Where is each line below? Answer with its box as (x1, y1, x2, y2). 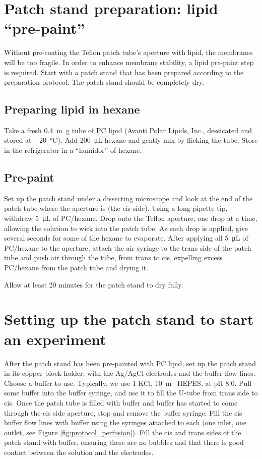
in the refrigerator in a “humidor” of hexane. (4, 145, 142, 155)
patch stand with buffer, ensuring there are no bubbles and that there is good (4, 437, 244, 447)
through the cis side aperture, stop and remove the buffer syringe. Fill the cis (4, 407, 242, 418)
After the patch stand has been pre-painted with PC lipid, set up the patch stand (4, 358, 256, 368)
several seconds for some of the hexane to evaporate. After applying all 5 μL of (4, 233, 248, 243)
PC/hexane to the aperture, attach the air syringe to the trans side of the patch (4, 242, 251, 253)
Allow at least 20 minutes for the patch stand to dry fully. (4, 279, 183, 290)
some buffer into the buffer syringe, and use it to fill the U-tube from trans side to (4, 387, 258, 398)
